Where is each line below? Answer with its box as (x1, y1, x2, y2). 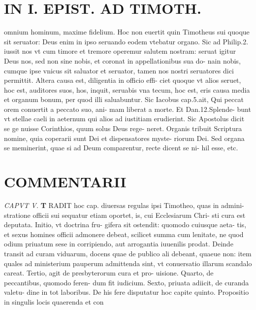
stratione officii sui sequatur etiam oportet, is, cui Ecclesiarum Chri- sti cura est (4, 209, 246, 220)
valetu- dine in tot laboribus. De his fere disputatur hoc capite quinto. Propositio (4, 287, 249, 297)
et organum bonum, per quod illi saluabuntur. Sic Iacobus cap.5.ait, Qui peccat (4, 94, 244, 104)
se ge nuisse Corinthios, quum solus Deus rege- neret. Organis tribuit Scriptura (4, 123, 242, 134)
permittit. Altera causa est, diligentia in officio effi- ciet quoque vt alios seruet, (4, 75, 241, 85)
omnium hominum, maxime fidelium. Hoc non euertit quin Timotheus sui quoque (4, 27, 250, 37)
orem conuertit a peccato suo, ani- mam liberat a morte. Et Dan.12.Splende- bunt (4, 103, 251, 114)
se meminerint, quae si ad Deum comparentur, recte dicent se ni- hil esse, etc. (4, 142, 238, 153)
